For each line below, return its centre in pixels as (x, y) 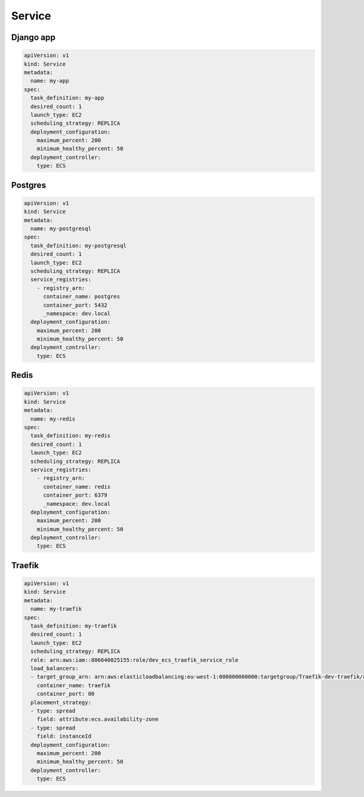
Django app (33, 37)
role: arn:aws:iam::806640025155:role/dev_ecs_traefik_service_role (135, 660)
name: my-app (50, 81)
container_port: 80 (66, 694)
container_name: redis (77, 486)
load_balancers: (55, 668)
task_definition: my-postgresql (79, 245)
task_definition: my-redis (71, 436)
